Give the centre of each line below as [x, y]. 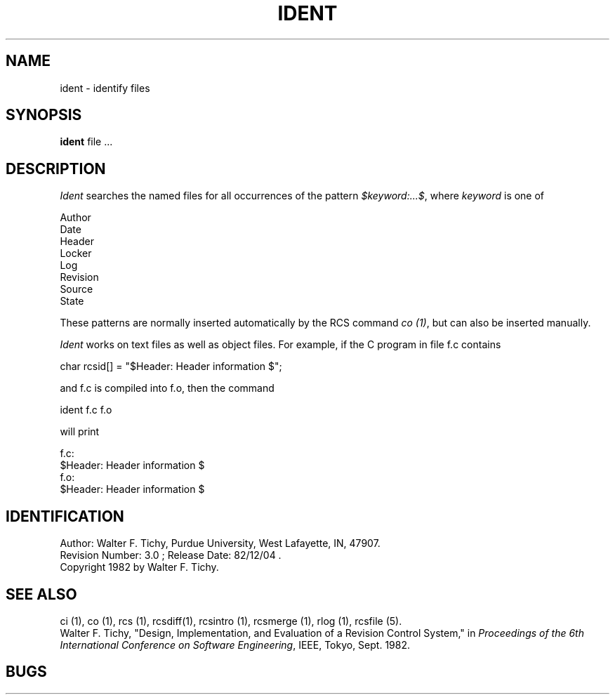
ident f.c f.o [86, 410]
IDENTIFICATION [65, 516]
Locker [76, 253]
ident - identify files [105, 88]
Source [77, 289]
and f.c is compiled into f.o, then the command [167, 388]
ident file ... [86, 142]
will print [80, 432]
